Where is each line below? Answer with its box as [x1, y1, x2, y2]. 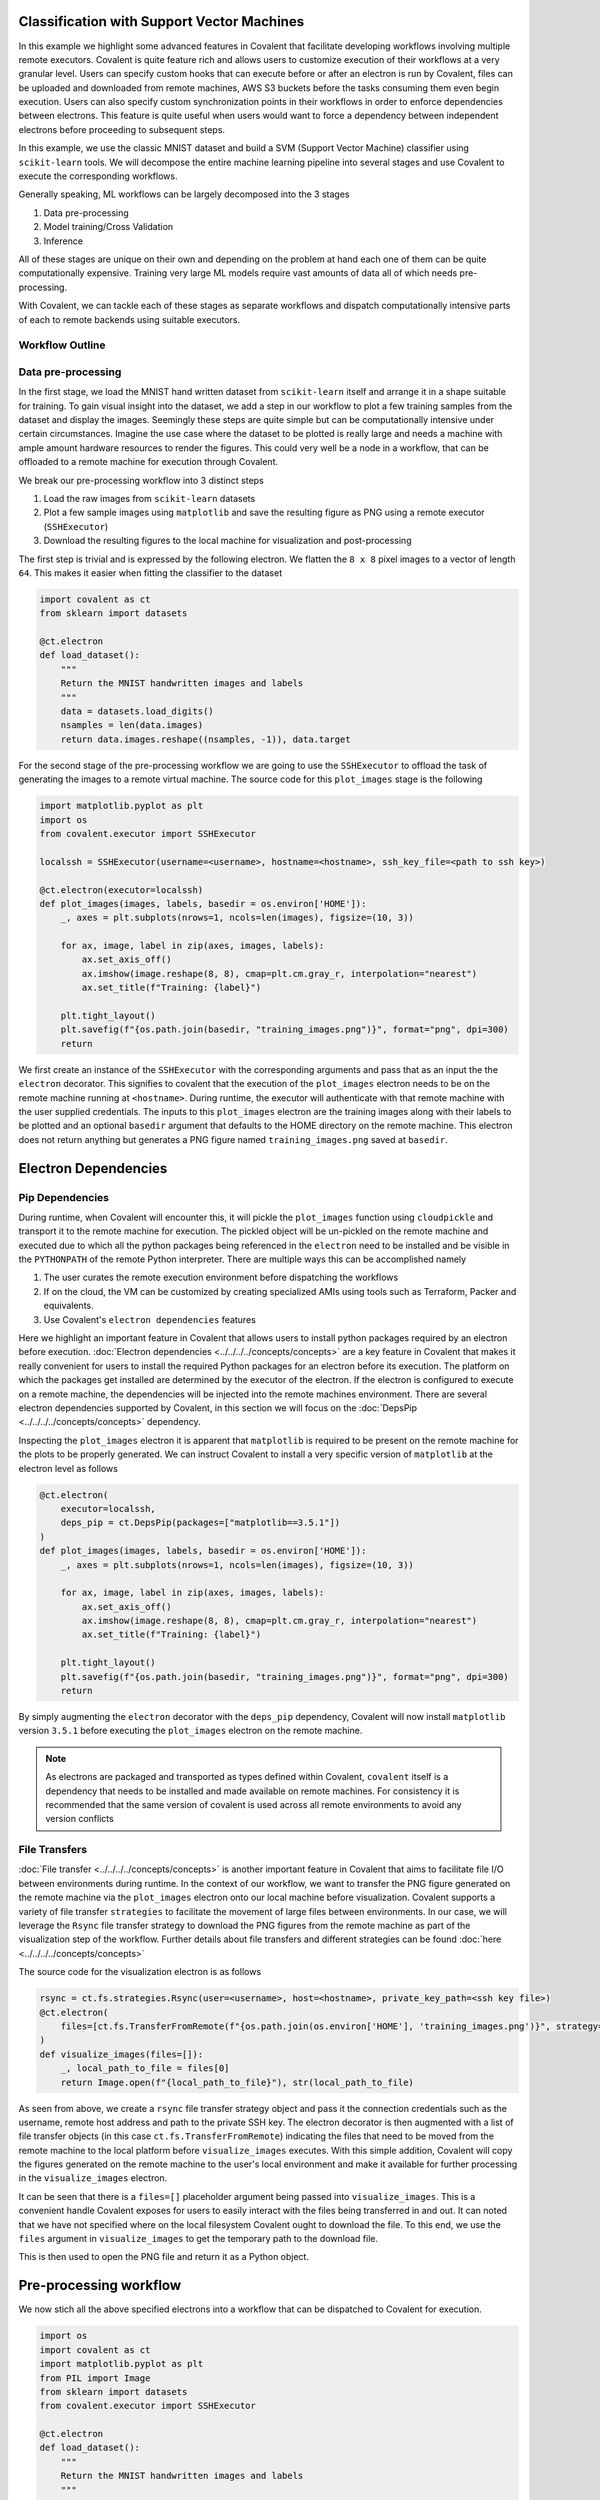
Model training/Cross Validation [43, 221, 174, 233]
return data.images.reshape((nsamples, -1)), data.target [60, 733, 351, 745]
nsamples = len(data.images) [60, 720, 204, 731]
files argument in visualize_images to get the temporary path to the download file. [18, 2233, 379, 2245]
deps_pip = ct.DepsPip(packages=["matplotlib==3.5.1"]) [60, 1517, 341, 1529]
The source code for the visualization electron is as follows [18, 1966, 262, 1978]
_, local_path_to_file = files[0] [60, 2063, 230, 2074]
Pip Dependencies [18, 1190, 110, 1204]
